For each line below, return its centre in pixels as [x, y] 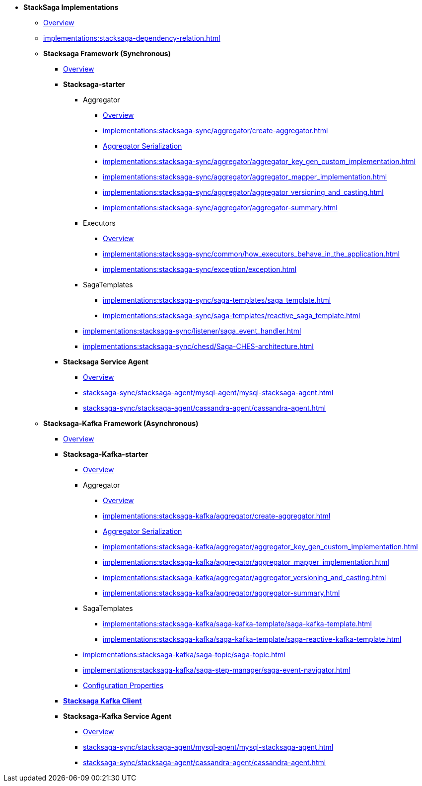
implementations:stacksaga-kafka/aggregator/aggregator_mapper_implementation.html [246, 562]
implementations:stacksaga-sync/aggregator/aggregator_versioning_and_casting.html [243, 192]
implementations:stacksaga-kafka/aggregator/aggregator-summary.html [221, 593]
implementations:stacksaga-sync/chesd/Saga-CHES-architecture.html [198, 346]
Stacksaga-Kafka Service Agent [117, 716]
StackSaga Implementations [71, 7]
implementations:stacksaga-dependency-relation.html [132, 38]
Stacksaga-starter [94, 84]
